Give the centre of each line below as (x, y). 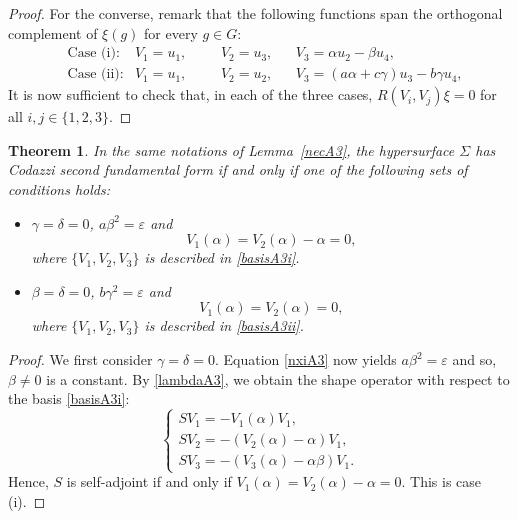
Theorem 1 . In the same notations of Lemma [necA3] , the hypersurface (231, 149)
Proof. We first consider (80, 359)
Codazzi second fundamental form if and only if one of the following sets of (238, 169)
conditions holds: (59, 189)
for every (171, 32)
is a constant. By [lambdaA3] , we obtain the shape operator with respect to (278, 378)
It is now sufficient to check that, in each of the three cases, (190, 94)
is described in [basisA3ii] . (224, 325)
